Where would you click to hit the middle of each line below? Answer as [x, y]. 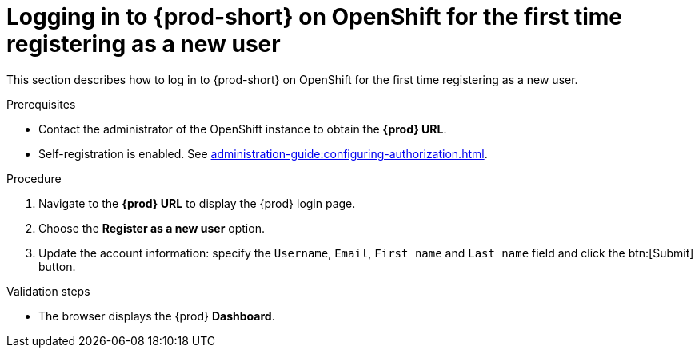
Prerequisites [41, 104]
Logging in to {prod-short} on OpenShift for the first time [314, 17]
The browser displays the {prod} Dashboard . [157, 316]
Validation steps [48, 291]
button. [57, 266]
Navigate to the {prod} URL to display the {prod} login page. [197, 203]
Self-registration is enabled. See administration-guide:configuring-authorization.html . [263, 153]
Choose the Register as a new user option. [152, 228]
